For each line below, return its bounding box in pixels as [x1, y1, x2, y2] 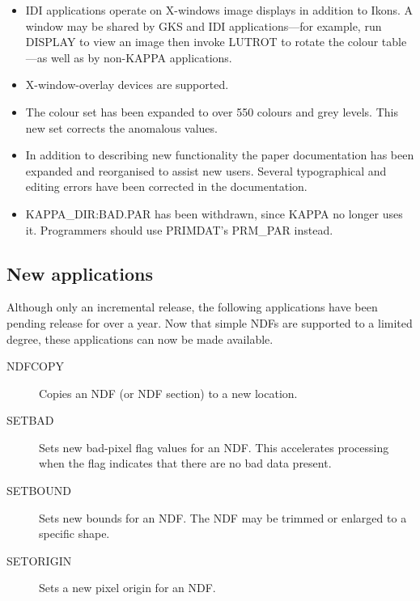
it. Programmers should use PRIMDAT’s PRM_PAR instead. [25, 221, 333, 238]
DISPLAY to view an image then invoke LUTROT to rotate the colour [25, 33, 379, 50]
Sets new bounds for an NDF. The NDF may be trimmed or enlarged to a [39, 509, 407, 526]
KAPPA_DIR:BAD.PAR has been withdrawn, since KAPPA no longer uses [25, 205, 403, 222]
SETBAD [6, 412, 54, 429]
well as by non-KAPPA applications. [50, 49, 232, 66]
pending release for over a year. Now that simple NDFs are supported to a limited [6, 314, 413, 331]
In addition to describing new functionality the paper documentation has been [25, 146, 414, 163]
